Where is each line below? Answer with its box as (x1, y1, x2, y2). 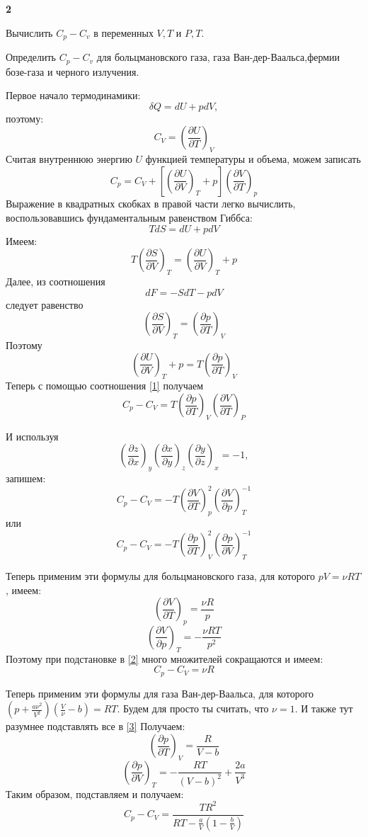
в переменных (93, 25, 154, 40)
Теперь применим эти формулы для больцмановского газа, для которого (6, 568, 316, 583)
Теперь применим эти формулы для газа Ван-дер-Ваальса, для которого (6, 685, 314, 700)
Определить (6, 50, 56, 64)
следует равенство (6, 297, 84, 312)
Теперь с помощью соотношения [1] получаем (6, 378, 204, 393)
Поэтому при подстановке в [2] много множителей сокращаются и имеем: (6, 651, 323, 666)
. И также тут (294, 701, 353, 716)
